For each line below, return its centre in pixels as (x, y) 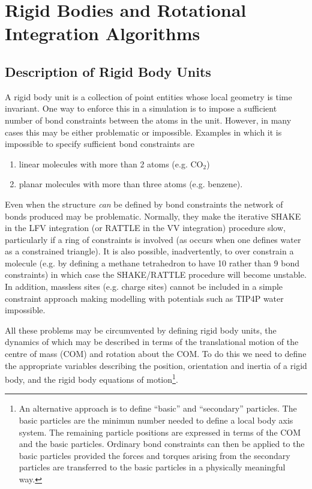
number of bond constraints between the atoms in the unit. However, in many (148, 120)
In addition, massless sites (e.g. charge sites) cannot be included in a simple (144, 286)
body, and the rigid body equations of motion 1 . (91, 378)
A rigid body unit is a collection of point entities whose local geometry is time (148, 96)
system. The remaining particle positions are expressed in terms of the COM (160, 432)
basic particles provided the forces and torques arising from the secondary (154, 455)
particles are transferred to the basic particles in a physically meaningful (152, 467)
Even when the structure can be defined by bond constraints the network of (144, 204)
